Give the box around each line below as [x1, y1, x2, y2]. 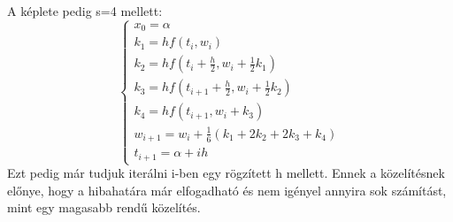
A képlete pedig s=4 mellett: [7, 2, 163, 19]
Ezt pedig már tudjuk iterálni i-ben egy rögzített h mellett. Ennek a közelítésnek [7, 164, 445, 182]
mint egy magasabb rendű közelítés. [7, 198, 201, 217]
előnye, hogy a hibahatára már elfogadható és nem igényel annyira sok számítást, [7, 180, 447, 199]
